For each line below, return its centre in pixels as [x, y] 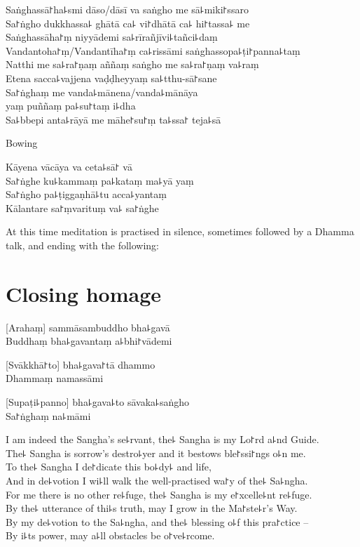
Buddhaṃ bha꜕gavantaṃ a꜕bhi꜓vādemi [89, 341]
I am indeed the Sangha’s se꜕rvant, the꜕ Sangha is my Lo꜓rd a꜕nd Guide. [162, 439]
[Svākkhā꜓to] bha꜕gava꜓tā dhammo [81, 364]
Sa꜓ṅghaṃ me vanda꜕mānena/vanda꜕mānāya [102, 92]
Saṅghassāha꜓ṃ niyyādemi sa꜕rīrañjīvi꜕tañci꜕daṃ [112, 37]
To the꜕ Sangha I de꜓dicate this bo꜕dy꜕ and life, [109, 467]
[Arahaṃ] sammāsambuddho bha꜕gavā [88, 327]
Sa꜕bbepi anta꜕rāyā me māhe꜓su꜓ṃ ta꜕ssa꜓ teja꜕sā [113, 119]
